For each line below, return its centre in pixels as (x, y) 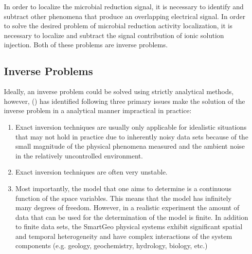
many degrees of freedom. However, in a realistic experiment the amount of (127, 207)
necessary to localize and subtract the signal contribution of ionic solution (114, 35)
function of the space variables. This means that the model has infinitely (123, 198)
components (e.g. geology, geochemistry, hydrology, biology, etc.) (111, 245)
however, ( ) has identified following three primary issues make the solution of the (125, 101)
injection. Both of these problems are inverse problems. (86, 45)
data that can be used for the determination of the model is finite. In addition (132, 217)
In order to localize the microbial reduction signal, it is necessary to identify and (124, 6)
